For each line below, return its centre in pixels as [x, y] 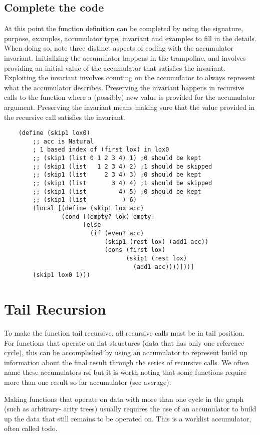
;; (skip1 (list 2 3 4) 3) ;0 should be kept [117, 175]
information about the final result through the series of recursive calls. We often [127, 362]
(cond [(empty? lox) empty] [108, 216]
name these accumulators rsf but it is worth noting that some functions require [125, 372]
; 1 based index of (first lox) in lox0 [101, 150]
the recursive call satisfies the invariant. [65, 117]
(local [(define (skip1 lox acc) [88, 208]
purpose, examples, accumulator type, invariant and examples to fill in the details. [130, 38]
